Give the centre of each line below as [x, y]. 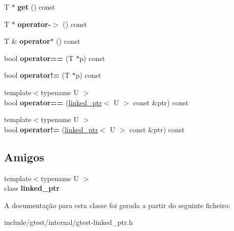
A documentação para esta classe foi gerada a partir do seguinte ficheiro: [117, 205]
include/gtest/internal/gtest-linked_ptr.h [69, 222]
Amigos [24, 156]
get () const [36, 7]
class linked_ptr [32, 188]
